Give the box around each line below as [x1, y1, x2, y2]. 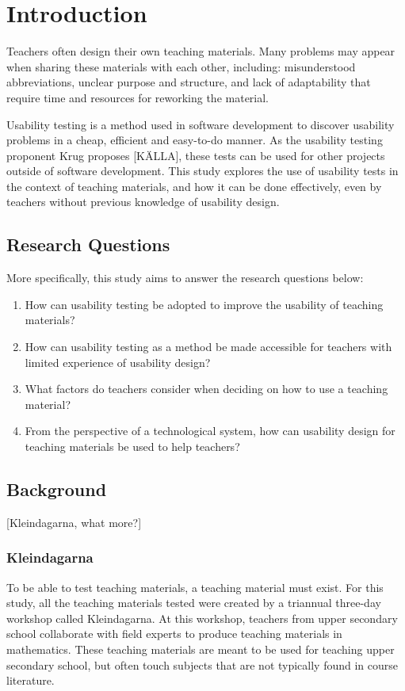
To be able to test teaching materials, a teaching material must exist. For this [6, 578, 384, 595]
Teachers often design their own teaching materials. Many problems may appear [6, 43, 395, 59]
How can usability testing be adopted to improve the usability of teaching [25, 296, 384, 312]
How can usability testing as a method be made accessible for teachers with [25, 338, 392, 355]
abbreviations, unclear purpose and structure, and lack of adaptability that [6, 74, 371, 90]
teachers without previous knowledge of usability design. [6, 193, 280, 210]
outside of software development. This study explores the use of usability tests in [6, 162, 399, 179]
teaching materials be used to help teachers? [25, 438, 240, 455]
